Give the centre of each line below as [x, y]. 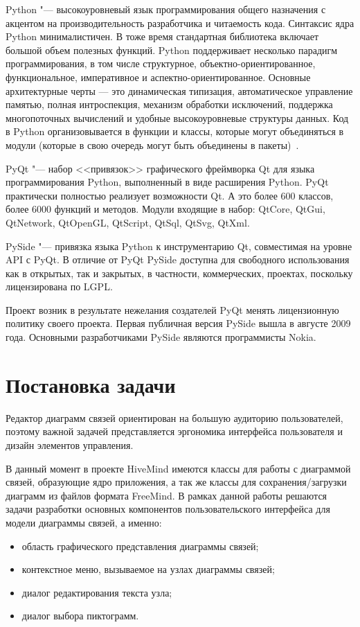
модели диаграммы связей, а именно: [84, 522]
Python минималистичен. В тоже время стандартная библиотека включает [162, 36]
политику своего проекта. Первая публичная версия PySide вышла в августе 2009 [178, 323]
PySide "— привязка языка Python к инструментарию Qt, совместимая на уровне [179, 246]
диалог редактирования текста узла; [97, 592]
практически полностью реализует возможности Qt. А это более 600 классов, [170, 195]
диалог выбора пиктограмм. [80, 616]
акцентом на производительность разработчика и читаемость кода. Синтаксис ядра [180, 23]
